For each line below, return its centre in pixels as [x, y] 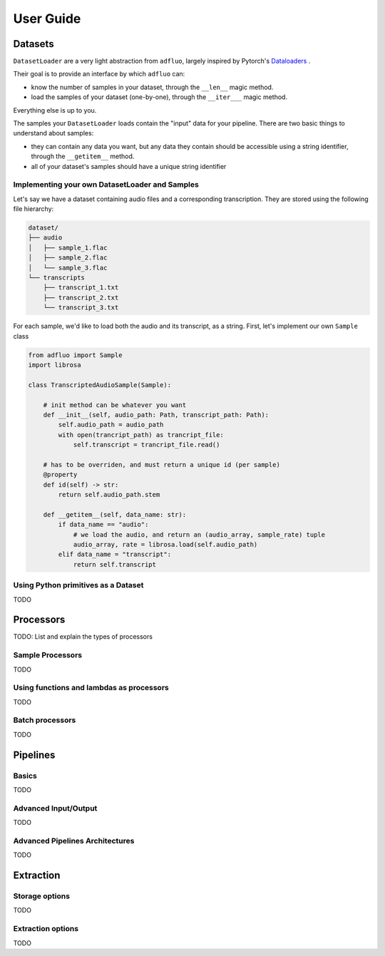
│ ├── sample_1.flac [68, 247]
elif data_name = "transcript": [114, 555]
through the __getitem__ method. [83, 156]
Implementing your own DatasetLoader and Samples [106, 185]
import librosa [55, 365]
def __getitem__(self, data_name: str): [115, 514]
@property [60, 475]
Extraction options [46, 929]
